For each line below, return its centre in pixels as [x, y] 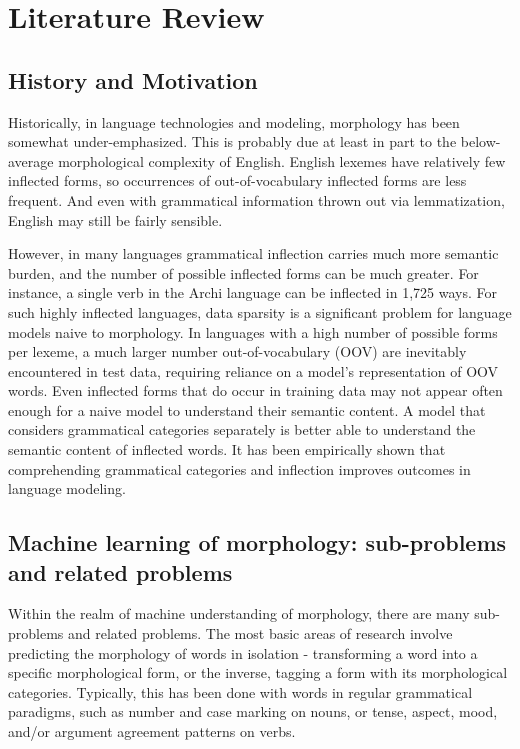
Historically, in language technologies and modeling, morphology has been [234, 121]
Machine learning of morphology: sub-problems [257, 542]
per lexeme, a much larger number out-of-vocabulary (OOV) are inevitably [237, 351]
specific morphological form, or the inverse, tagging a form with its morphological [258, 672]
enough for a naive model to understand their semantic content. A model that [247, 409]
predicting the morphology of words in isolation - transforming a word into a [243, 652]
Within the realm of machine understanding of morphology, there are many [239, 613]
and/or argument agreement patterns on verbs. [152, 731]
